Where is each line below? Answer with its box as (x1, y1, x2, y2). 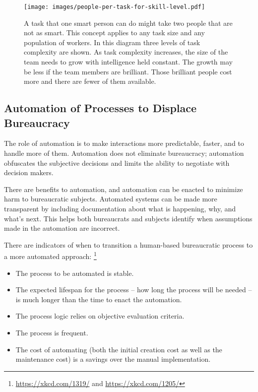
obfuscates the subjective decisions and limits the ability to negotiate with (4, 157, 230, 168)
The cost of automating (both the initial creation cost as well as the (15, 344, 222, 354)
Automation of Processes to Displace (4, 100, 197, 116)
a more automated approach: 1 (4, 250, 97, 261)
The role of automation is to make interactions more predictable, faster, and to (4, 138, 244, 148)
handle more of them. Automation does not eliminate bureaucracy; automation (4, 148, 244, 158)
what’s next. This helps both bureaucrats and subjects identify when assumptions (4, 213, 253, 223)
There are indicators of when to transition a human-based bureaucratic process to (4, 239, 253, 250)
